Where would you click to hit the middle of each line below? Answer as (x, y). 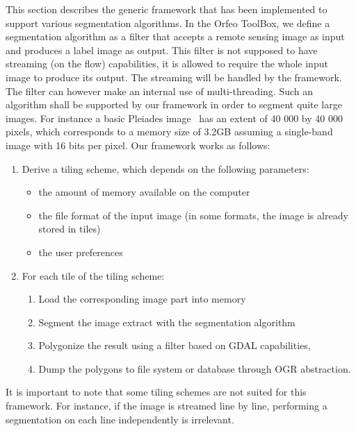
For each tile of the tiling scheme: (93, 275)
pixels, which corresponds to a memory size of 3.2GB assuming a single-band (169, 132)
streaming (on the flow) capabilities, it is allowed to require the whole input (167, 64)
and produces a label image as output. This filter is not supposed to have (162, 50)
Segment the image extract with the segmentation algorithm (167, 322)
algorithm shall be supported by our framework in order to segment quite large (174, 104)
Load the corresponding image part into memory (142, 299)
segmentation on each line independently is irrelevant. (120, 419)
